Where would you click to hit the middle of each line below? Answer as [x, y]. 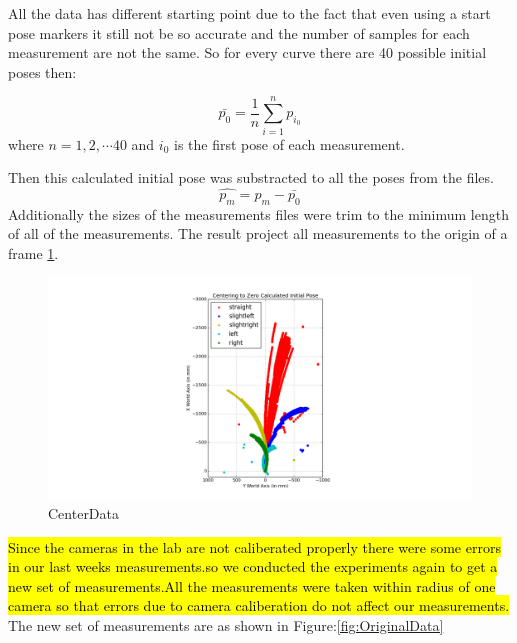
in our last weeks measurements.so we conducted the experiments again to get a [253, 566]
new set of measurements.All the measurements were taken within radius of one [252, 585]
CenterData [84, 513]
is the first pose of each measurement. [289, 143]
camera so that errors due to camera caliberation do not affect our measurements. [259, 605]
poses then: [42, 71]
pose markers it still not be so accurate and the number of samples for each [239, 32]
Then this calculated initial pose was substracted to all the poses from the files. [251, 177]
